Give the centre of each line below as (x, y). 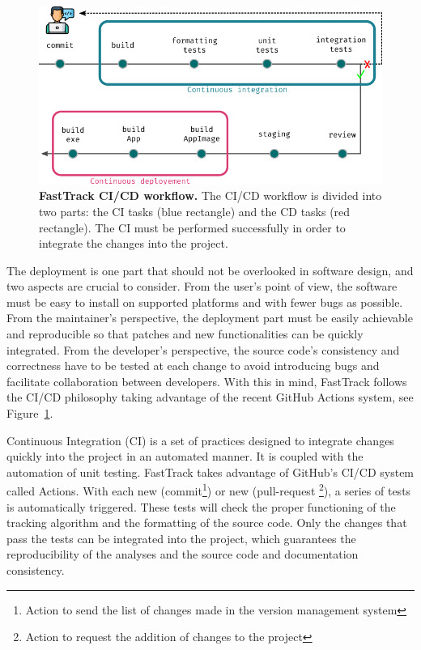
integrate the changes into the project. (134, 243)
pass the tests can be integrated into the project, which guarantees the (181, 538)
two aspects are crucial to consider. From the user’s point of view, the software (202, 286)
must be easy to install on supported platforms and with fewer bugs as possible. (205, 302)
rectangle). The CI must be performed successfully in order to (192, 227)
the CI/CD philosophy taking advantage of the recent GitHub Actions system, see (210, 397)
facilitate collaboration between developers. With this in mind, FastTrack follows (207, 381)
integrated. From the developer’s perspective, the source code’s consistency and (203, 349)
